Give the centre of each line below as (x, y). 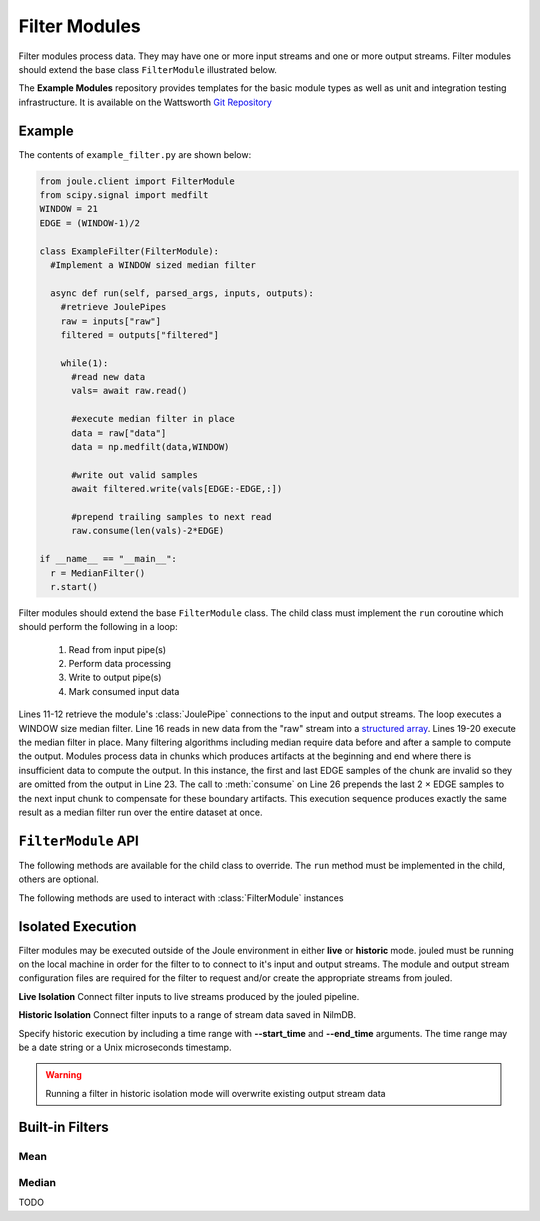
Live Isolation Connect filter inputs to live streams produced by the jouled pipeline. (189, 996)
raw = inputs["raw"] (111, 321)
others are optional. (58, 879)
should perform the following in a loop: (98, 627)
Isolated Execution (77, 926)
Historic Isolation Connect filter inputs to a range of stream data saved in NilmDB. (187, 1015)
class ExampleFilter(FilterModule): (129, 251)
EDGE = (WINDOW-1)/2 (89, 223)
